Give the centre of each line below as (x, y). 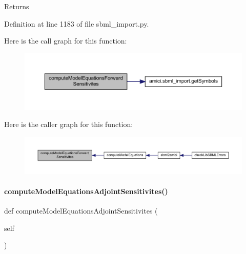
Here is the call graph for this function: (66, 41)
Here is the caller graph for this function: (69, 124)
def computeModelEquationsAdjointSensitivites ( (81, 211)
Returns (17, 6)
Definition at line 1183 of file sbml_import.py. (77, 23)
